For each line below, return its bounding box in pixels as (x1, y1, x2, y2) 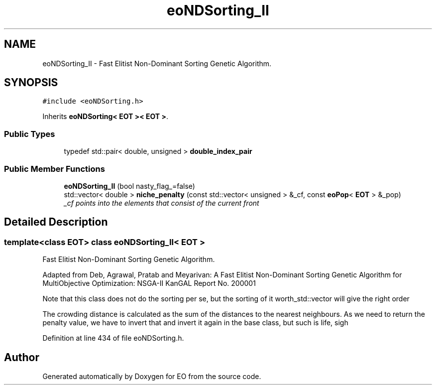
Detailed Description (4, 216, 108, 229)
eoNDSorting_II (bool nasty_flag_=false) (64, 181, 195, 190)
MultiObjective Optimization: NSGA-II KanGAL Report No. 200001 (42, 279, 256, 288)
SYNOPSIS (4, 76, 58, 89)
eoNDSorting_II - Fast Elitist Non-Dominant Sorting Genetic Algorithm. (42, 59, 272, 68)
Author (4, 351, 39, 364)
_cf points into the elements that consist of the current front (64, 198, 259, 207)
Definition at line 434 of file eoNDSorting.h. (42, 334, 184, 343)
